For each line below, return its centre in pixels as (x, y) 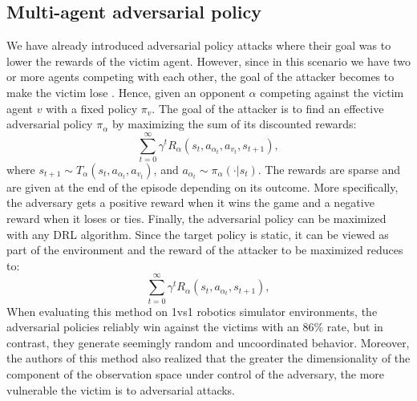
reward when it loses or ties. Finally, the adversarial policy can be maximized (196, 219)
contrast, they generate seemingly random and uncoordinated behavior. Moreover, (208, 342)
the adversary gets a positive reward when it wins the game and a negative (190, 203)
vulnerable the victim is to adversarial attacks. (121, 389)
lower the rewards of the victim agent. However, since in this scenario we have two (209, 61)
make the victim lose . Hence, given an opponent (126, 92)
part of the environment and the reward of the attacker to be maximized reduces (205, 250)
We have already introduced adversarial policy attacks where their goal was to (199, 45)
